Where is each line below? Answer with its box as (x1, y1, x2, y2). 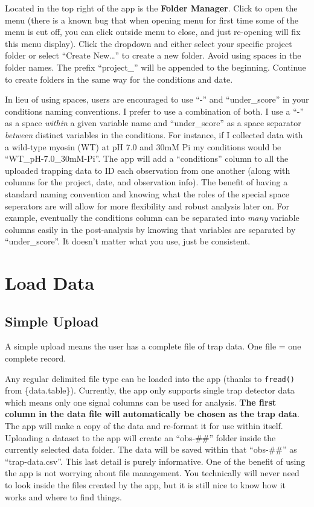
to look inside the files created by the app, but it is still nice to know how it (5, 479, 286, 491)
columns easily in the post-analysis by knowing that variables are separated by (5, 223, 296, 235)
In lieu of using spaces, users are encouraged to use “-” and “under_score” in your (5, 93, 309, 106)
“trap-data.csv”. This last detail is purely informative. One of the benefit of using (5, 454, 306, 467)
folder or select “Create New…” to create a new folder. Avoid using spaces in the (5, 49, 301, 62)
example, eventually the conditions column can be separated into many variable (5, 211, 300, 224)
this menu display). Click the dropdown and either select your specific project (5, 37, 292, 49)
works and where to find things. (5, 490, 122, 503)
